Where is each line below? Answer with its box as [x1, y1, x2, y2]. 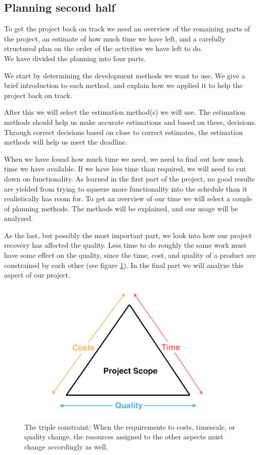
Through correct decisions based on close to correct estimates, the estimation [4, 126, 243, 137]
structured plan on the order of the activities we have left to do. [4, 43, 202, 54]
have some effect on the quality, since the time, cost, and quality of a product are [4, 250, 256, 260]
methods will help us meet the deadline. [4, 136, 127, 147]
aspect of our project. [4, 269, 70, 280]
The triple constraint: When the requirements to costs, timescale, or [24, 421, 235, 432]
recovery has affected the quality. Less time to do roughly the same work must [4, 240, 247, 250]
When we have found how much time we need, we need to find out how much [4, 153, 244, 164]
